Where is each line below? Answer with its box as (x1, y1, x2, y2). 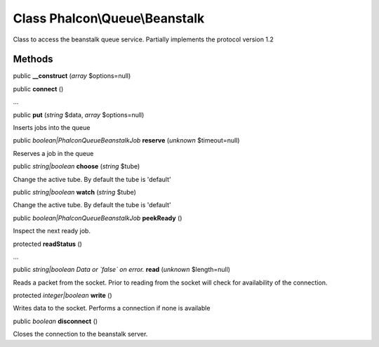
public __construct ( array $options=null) (13, 72, 131, 80)
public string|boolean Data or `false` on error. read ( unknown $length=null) (13, 266, 231, 274)
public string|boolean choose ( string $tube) (13, 162, 140, 171)
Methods (13, 53, 53, 65)
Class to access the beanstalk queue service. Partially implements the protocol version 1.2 (13, 35, 274, 44)
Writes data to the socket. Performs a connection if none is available (13, 304, 211, 313)
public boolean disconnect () (13, 317, 98, 325)
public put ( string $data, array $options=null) (13, 110, 145, 119)
